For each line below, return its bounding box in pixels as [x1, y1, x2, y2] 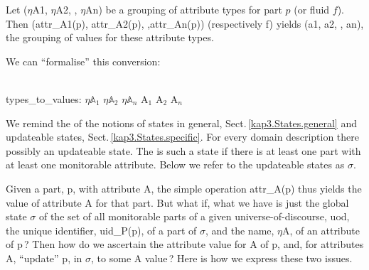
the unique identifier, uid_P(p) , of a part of [6, 222, 197, 237]
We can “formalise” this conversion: [6, 53, 161, 68]
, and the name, [205, 222, 274, 237]
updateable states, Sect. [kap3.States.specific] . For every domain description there [6, 129, 359, 144]
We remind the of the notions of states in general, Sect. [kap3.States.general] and [6, 115, 357, 130]
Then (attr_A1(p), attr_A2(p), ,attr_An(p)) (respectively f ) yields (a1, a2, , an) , [6, 16, 364, 31]
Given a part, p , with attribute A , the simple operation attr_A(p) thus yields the [6, 180, 362, 195]
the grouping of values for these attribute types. [6, 30, 214, 45]
